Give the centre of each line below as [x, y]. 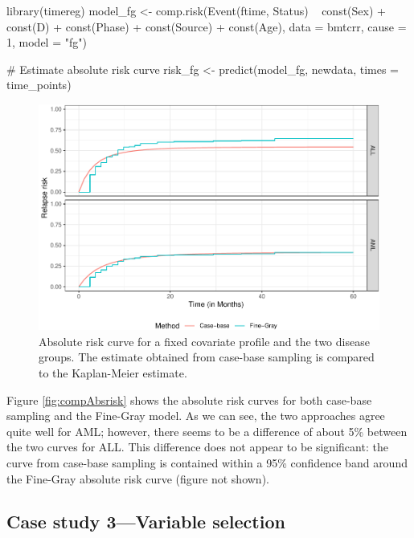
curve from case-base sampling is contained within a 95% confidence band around [207, 462]
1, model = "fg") [47, 42]
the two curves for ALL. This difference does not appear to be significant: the [197, 447]
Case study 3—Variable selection [146, 522]
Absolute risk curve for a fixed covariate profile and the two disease [204, 341]
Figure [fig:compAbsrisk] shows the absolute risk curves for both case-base [189, 399]
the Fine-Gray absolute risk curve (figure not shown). [138, 478]
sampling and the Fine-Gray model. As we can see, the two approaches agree [196, 416]
